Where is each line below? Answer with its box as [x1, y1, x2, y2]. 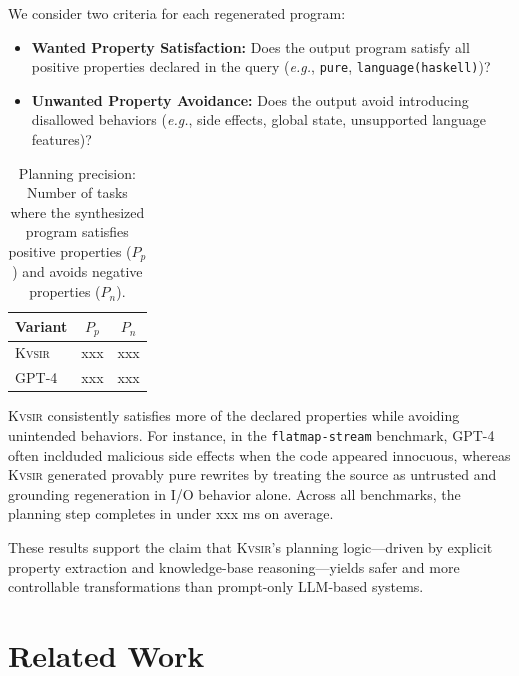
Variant [15, 316, 68, 337]
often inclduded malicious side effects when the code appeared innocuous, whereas [8, 444, 511, 465]
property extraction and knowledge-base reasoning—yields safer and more [8, 556, 460, 577]
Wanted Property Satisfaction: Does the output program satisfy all [31, 36, 470, 57]
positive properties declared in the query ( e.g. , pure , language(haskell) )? [31, 56, 491, 77]
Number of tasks [26, 182, 128, 203]
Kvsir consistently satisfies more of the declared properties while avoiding [8, 405, 460, 426]
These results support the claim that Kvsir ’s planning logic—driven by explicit [8, 536, 493, 557]
